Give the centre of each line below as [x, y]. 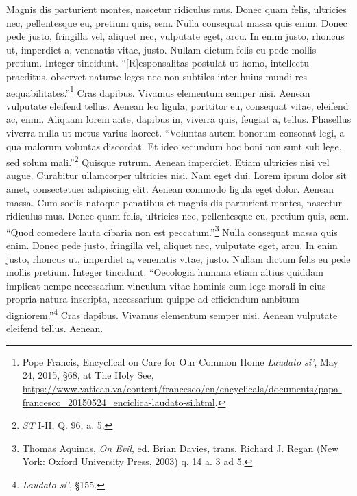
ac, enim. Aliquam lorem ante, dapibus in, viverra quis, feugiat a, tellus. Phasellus [179, 119]
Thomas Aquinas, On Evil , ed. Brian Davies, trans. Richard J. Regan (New [181, 448]
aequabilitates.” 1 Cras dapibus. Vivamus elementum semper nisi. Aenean [158, 91]
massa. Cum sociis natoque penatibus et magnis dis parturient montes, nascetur [174, 202]
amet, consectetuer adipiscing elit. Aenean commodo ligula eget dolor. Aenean [170, 189]
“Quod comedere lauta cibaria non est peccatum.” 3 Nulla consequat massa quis [172, 231]
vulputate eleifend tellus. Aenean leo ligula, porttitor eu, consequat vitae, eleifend [177, 105]
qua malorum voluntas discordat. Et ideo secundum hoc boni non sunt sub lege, [174, 146]
